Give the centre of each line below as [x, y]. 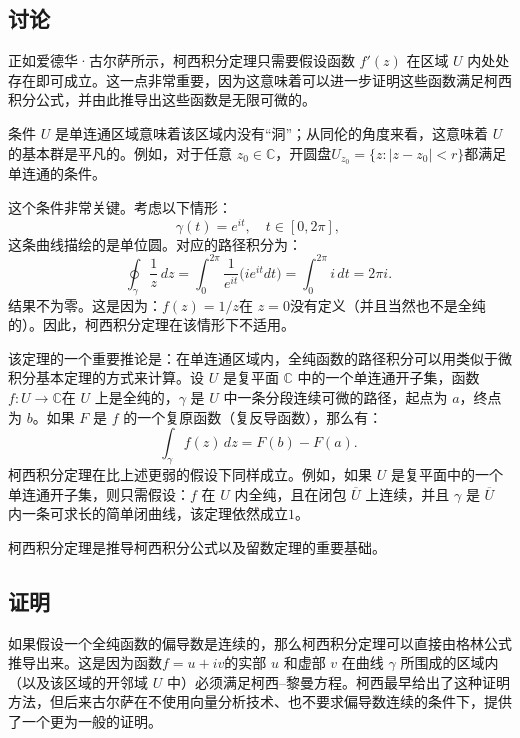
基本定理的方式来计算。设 [119, 377]
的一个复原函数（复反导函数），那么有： [253, 416]
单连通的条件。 [57, 173]
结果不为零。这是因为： [85, 304]
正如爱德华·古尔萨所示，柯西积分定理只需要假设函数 [181, 60]
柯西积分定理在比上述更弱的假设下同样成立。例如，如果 [190, 473]
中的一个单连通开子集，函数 [388, 377]
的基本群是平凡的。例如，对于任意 [120, 152]
